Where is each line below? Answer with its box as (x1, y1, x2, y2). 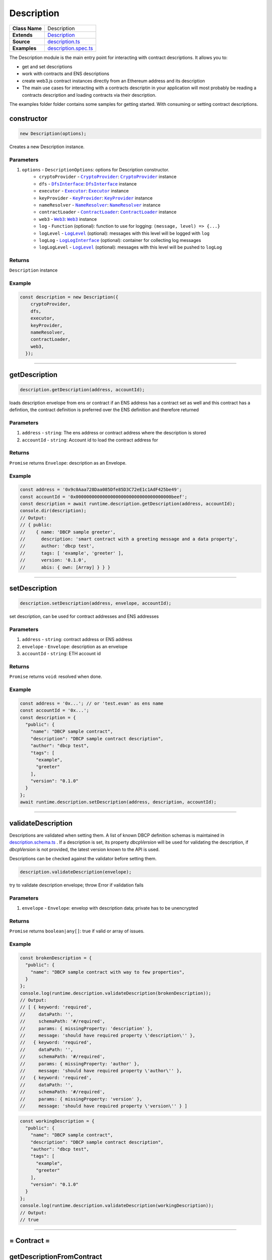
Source (12, 38, 30, 45)
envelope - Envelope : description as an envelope (22, 643, 128, 650)
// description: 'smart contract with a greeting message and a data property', (20, 536, 238, 542)
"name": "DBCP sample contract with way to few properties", (30, 969, 185, 975)
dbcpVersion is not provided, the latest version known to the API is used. (9, 846, 160, 852)
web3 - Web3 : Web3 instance (39, 216, 97, 222)
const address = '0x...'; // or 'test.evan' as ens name (20, 701, 164, 706)
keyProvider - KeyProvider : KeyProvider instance (39, 195, 153, 201)
